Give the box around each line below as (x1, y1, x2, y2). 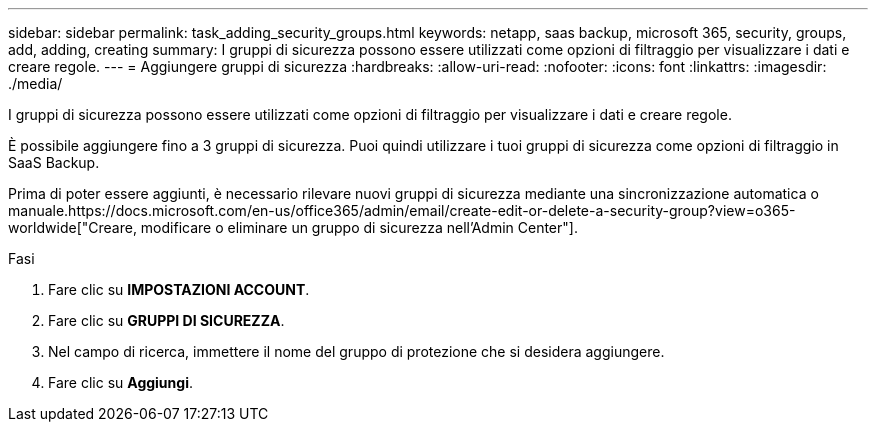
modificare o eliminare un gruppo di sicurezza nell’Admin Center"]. (140, 219, 578, 236)
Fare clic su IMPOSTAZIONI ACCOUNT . (48, 281, 310, 298)
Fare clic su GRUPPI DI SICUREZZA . (48, 312, 285, 329)
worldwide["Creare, (8, 219, 137, 236)
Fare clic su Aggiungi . (48, 374, 193, 391)
